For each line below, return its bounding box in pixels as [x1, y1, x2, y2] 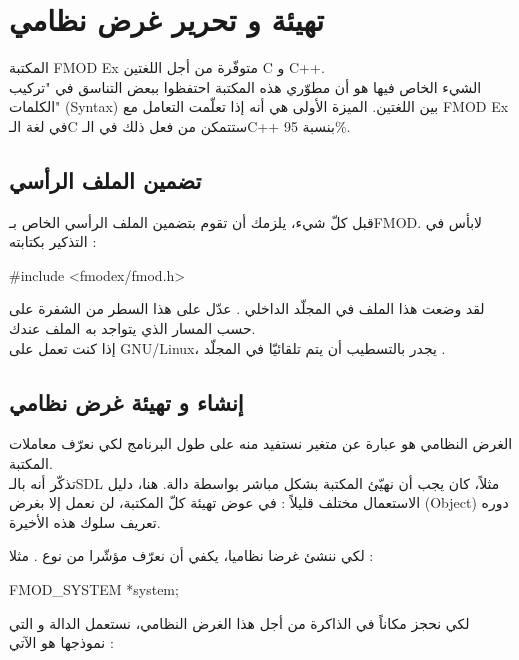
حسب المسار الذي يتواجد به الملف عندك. [9, 318, 256, 339]
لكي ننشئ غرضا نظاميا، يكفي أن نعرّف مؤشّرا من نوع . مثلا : [9, 545, 374, 566]
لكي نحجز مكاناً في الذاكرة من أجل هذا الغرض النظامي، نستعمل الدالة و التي [9, 612, 470, 633]
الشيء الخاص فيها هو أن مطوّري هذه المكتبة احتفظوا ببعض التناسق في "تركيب [9, 76, 482, 97]
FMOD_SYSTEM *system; [9, 579, 179, 600]
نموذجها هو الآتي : [9, 632, 114, 653]
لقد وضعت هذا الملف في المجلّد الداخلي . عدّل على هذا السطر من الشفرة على [9, 298, 485, 319]
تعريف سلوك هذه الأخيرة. [9, 511, 161, 532]
